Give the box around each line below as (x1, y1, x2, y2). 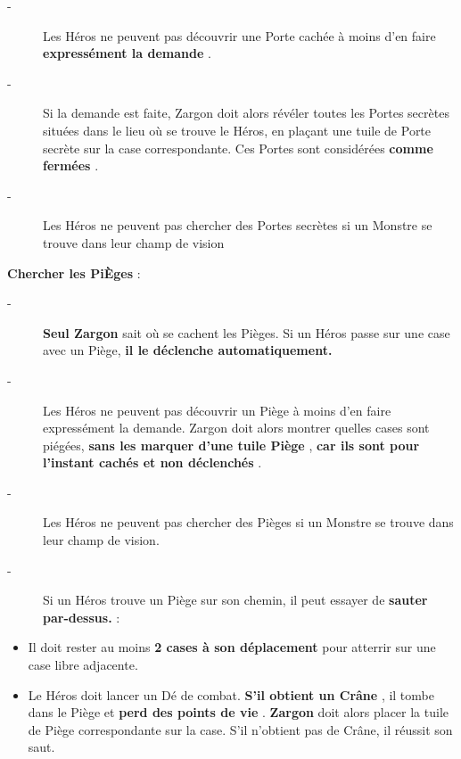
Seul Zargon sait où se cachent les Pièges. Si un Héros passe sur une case (43, 323, 450, 342)
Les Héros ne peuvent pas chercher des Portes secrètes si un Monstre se (43, 216, 432, 235)
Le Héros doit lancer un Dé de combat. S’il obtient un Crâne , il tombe (28, 685, 434, 704)
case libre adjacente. (28, 656, 138, 674)
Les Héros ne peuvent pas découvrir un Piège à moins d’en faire (43, 400, 391, 419)
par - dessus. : (43, 607, 120, 626)
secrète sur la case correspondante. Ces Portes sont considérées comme (43, 138, 433, 157)
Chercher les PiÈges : (7, 263, 141, 282)
